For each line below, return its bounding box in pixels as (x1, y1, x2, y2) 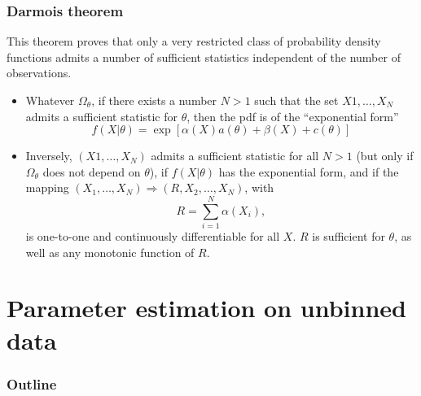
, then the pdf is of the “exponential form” (186, 107, 399, 124)
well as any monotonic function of (25, 243, 195, 260)
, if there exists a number (91, 92, 217, 108)
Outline (7, 373, 57, 394)
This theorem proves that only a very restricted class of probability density (7, 33, 381, 50)
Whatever (25, 92, 75, 108)
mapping (25, 179, 69, 196)
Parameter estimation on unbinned (7, 291, 406, 324)
